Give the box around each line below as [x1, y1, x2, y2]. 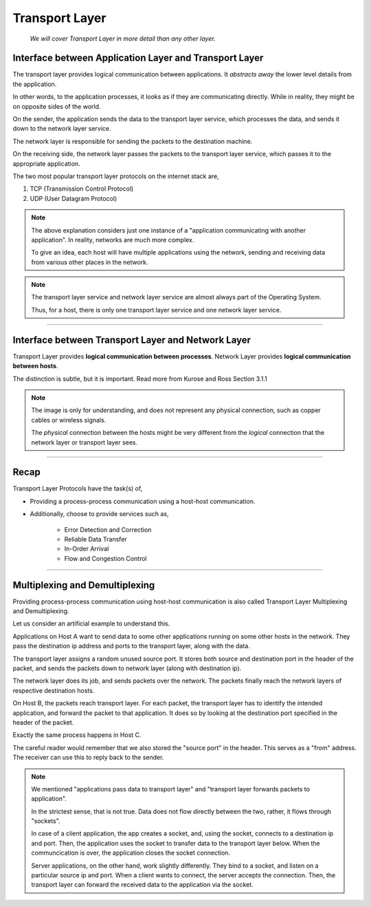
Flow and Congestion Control [64, 554, 147, 562]
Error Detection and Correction [64, 525, 152, 533]
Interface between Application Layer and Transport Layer [12, 52, 264, 64]
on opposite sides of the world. [12, 102, 101, 110]
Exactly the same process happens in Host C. [12, 731, 142, 739]
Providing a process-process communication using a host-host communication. [30, 497, 256, 505]
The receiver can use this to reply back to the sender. [12, 754, 164, 762]
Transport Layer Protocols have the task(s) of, [12, 484, 143, 493]
